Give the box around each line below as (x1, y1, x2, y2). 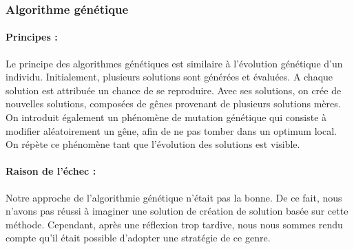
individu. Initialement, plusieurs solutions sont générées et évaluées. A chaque (6, 69, 333, 84)
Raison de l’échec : (6, 164, 96, 178)
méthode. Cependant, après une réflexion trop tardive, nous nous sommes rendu (6, 217, 343, 231)
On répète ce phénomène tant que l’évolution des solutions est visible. (6, 137, 300, 151)
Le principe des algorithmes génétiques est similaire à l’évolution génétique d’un (6, 56, 343, 70)
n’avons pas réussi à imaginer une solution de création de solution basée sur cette (6, 204, 348, 218)
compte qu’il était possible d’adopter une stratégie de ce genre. (6, 230, 271, 245)
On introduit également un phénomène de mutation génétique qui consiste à (6, 110, 327, 124)
